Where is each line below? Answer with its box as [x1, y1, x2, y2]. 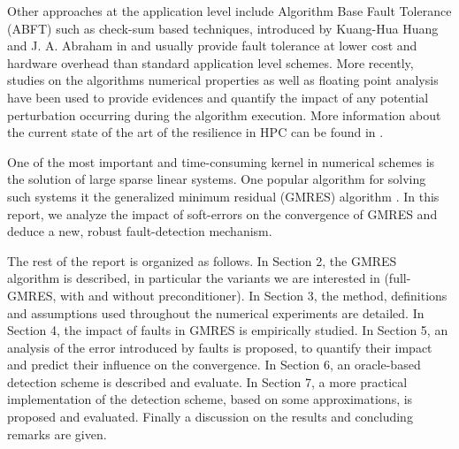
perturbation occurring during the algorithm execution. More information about [7, 105, 441, 124]
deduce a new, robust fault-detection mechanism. [7, 222, 272, 240]
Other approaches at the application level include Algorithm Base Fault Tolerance [7, 2, 452, 19]
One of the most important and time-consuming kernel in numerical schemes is [7, 152, 435, 171]
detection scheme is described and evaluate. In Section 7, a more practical [7, 372, 408, 391]
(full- [384, 269, 411, 287]
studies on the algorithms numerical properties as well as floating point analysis [7, 71, 439, 89]
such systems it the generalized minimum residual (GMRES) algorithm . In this [7, 186, 440, 205]
